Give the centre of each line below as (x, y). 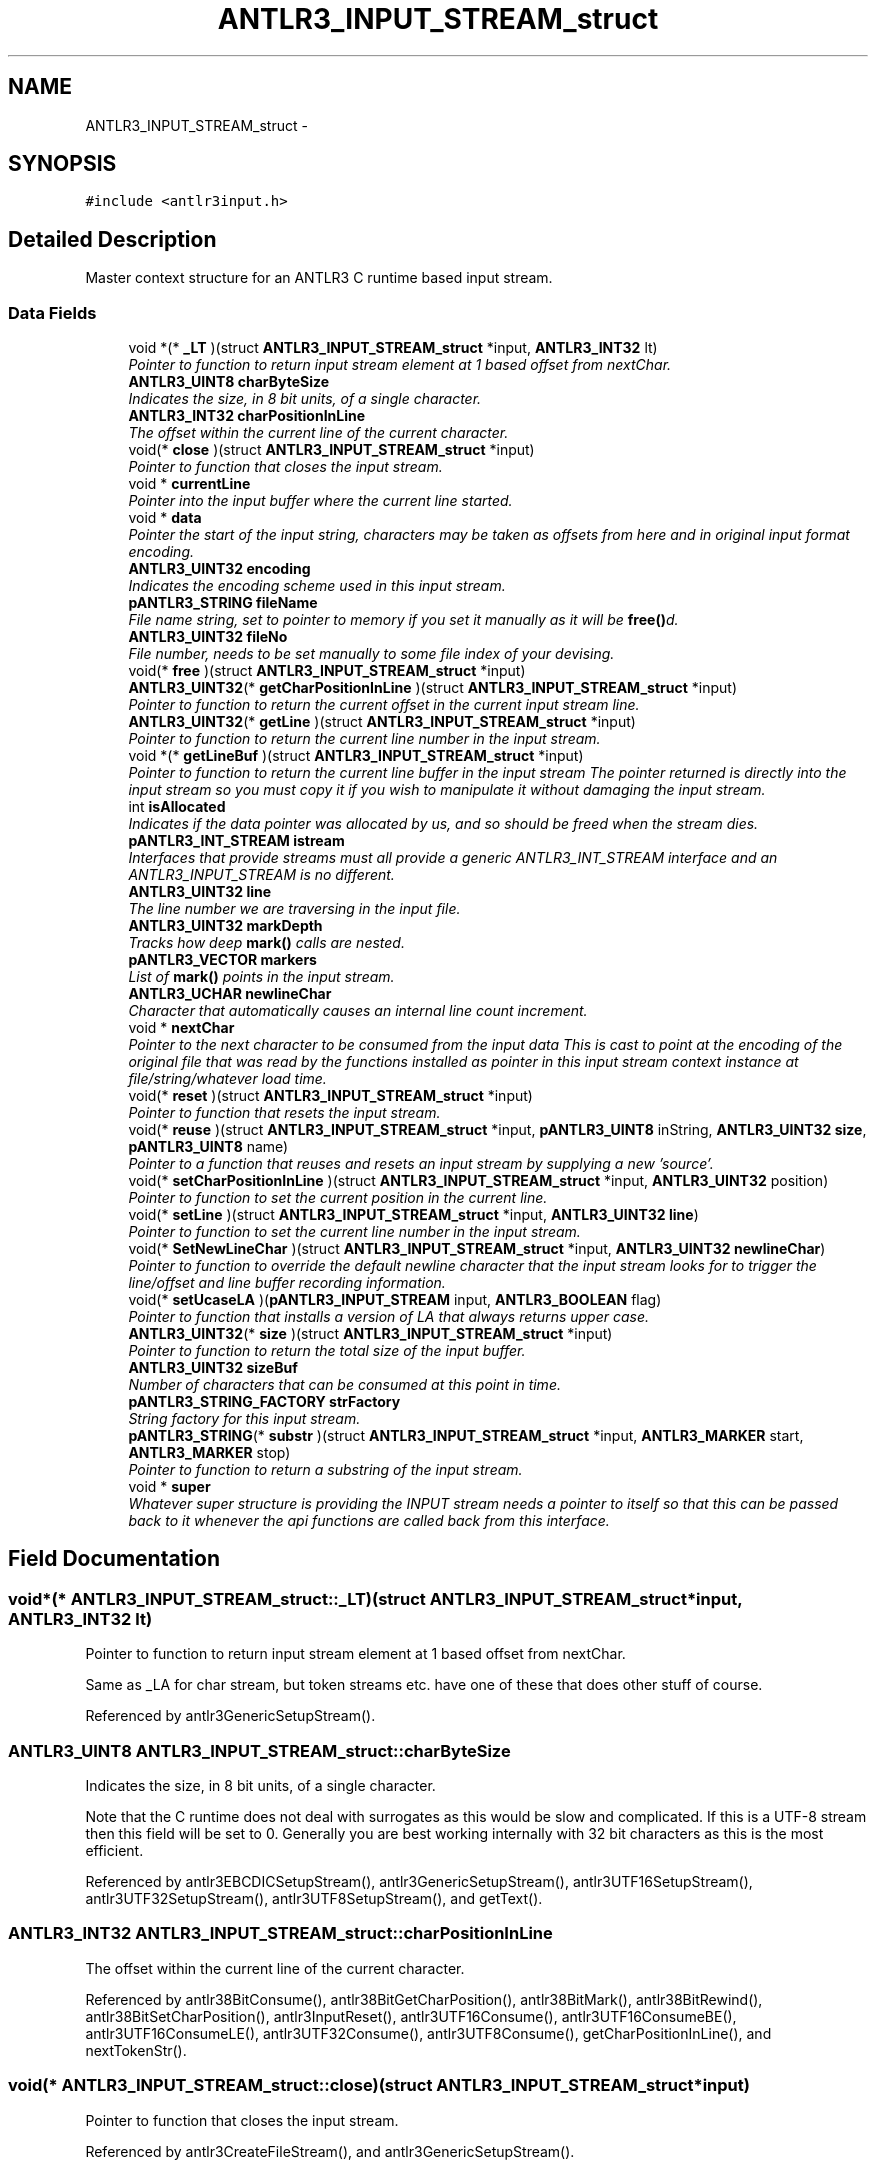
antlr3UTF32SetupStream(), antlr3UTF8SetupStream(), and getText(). (314, 1898)
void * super (169, 1487)
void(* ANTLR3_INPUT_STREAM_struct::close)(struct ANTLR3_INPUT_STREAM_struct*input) (379, 2085)
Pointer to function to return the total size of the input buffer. (327, 1351)
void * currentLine (189, 484)
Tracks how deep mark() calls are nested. (266, 943)
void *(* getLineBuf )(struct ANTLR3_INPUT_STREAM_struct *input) (356, 756)
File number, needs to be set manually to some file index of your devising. (371, 654)
